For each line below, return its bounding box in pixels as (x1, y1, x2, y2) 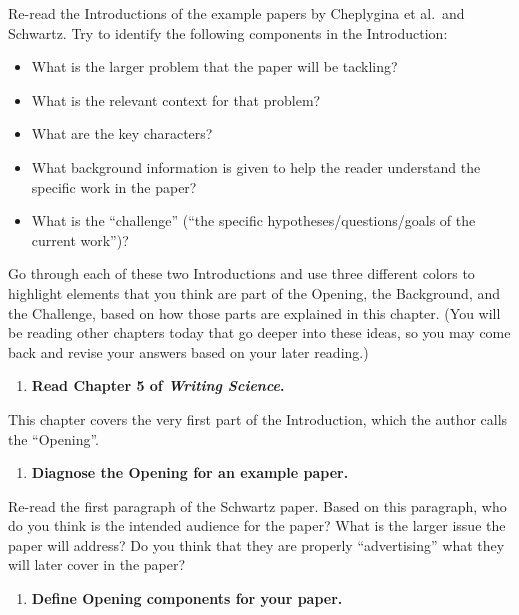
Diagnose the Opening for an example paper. (31, 462, 349, 483)
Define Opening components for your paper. (31, 588, 343, 609)
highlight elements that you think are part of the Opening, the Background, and (8, 282, 500, 303)
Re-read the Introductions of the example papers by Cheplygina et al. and (8, 3, 465, 23)
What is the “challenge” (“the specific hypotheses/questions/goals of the (31, 210, 476, 231)
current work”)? (31, 229, 129, 250)
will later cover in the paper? (8, 554, 186, 575)
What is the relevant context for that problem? (31, 89, 321, 110)
